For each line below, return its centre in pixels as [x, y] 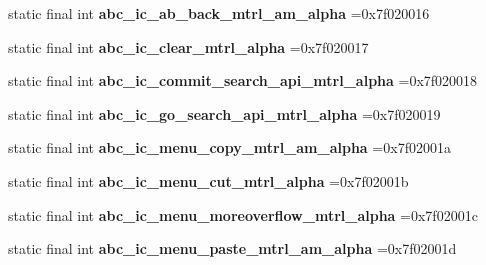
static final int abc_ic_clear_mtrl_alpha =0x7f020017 [188, 46]
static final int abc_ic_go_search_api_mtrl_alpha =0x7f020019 [224, 113]
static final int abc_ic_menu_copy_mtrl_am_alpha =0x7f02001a [229, 147]
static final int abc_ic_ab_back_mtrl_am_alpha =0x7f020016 [219, 13]
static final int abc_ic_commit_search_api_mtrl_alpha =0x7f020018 [243, 80]
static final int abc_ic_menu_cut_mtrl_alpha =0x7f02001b [208, 180]
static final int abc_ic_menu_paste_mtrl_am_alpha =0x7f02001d [232, 248]
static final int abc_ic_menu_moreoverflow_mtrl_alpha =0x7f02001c [243, 214]
